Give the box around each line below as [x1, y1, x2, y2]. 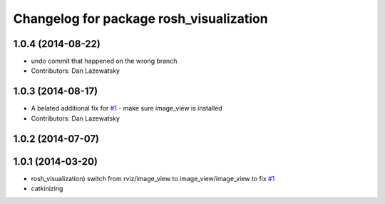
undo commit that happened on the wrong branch [31, 57, 178, 66]
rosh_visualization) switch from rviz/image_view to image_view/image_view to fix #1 [31, 174, 275, 183]
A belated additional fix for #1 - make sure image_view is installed [31, 104, 222, 113]
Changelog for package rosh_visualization [13, 11, 268, 26]
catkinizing [31, 184, 63, 193]
